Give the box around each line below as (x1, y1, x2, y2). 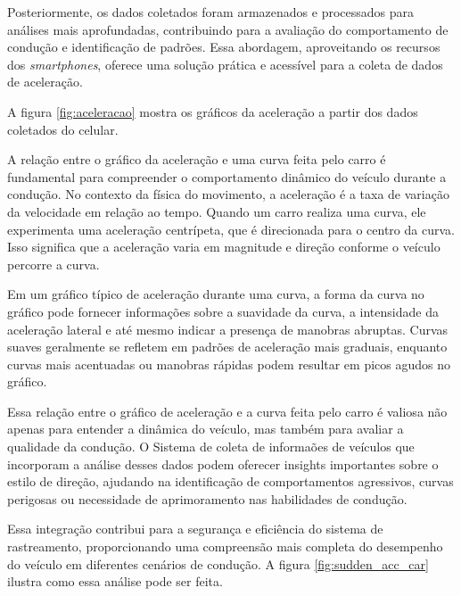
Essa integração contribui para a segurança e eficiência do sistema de (7, 519, 383, 538)
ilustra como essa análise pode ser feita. (7, 572, 223, 591)
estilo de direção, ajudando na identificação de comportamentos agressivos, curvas (7, 472, 454, 491)
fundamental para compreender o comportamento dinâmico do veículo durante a (7, 167, 447, 186)
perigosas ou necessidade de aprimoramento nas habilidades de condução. (7, 489, 407, 508)
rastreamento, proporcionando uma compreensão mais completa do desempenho (7, 537, 443, 556)
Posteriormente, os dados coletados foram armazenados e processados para (7, 3, 414, 21)
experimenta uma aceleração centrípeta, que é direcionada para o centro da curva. (7, 219, 455, 238)
